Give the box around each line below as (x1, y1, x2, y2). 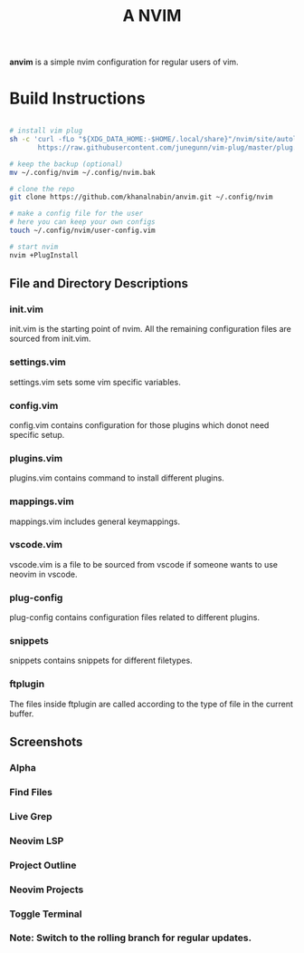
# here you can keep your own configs (9, 218, 156, 227)
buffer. (9, 708, 34, 719)
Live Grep (9, 810, 52, 822)
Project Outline (9, 859, 77, 871)
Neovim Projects (9, 883, 84, 896)
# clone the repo (9, 184, 75, 193)
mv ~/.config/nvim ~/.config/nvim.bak (9, 168, 156, 177)
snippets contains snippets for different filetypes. (9, 655, 193, 666)
